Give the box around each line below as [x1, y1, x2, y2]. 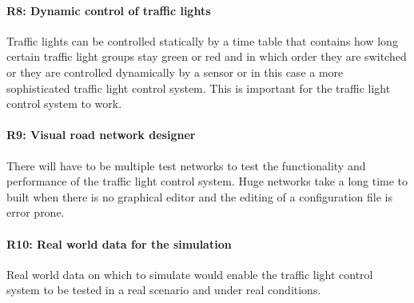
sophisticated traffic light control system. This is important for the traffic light [6, 79, 391, 96]
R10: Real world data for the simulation [6, 235, 232, 252]
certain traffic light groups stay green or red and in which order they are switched [6, 48, 407, 65]
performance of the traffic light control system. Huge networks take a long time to [6, 173, 408, 189]
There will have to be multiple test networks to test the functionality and [6, 157, 366, 173]
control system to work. [6, 95, 122, 112]
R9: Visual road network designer [6, 126, 196, 143]
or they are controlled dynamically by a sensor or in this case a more [6, 63, 344, 80]
